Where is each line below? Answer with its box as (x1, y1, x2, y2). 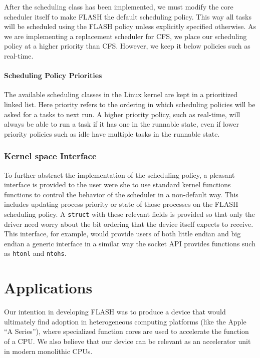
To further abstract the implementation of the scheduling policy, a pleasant (4, 169, 235, 180)
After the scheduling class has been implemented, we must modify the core (4, 2, 233, 12)
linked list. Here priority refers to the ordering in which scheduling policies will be (4, 99, 255, 109)
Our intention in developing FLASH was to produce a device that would (4, 306, 226, 317)
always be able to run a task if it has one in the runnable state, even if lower (4, 119, 239, 129)
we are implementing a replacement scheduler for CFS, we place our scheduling (4, 31, 247, 41)
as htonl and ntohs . (4, 248, 67, 258)
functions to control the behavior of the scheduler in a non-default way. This (4, 189, 238, 199)
